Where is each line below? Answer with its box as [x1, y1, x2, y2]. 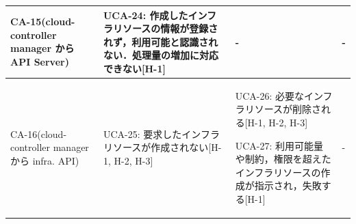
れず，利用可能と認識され [103, 34, 218, 48]
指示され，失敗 [254, 178, 322, 193]
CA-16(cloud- [10, 126, 67, 141]
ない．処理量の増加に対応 [103, 48, 218, 62]
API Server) [10, 55, 69, 69]
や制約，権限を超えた [235, 152, 331, 166]
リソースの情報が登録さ [112, 21, 218, 36]
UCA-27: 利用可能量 [235, 138, 323, 152]
